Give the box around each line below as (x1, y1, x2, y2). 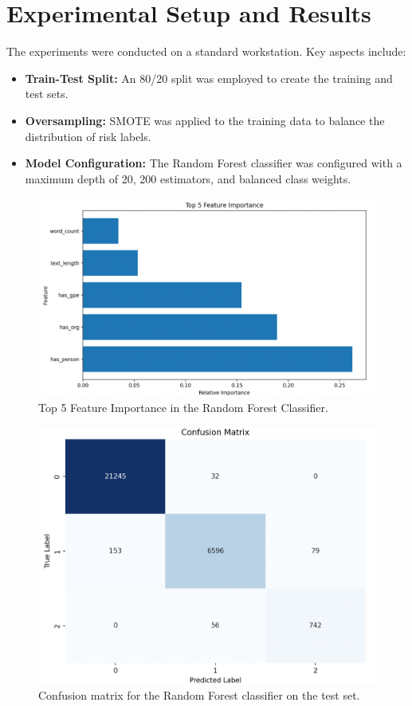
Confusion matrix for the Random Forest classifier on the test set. (38, 687, 360, 704)
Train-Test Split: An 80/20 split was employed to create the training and (25, 69, 393, 86)
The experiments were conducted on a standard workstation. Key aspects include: (6, 43, 406, 60)
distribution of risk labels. (25, 127, 151, 144)
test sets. (25, 85, 69, 102)
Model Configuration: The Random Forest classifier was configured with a (25, 155, 402, 171)
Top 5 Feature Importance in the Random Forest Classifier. (38, 399, 328, 416)
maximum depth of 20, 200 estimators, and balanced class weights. (25, 170, 351, 186)
